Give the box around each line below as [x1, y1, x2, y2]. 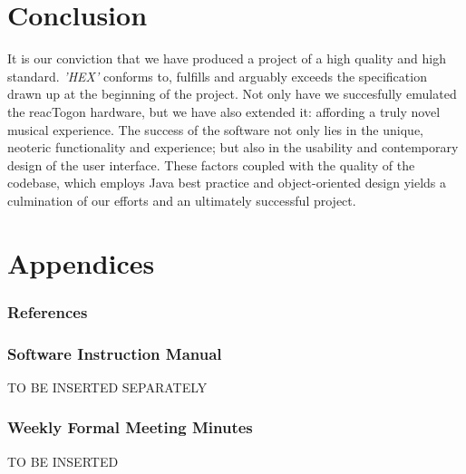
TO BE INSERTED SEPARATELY [7, 377, 208, 396]
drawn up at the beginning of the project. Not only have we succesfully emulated [7, 84, 457, 103]
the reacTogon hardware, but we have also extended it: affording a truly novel [7, 102, 441, 121]
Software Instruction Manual [7, 342, 222, 364]
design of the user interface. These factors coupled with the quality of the [7, 155, 415, 174]
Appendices [7, 244, 155, 281]
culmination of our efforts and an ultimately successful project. [7, 190, 356, 209]
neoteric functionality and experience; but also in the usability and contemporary [7, 138, 459, 157]
